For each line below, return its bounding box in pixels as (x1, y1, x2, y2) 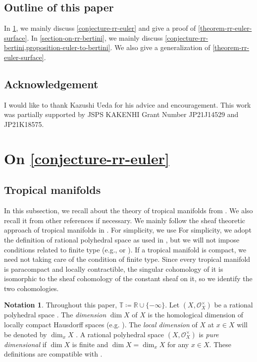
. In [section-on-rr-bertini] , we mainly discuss (27, 32, 163, 43)
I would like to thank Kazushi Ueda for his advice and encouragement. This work (4, 99, 251, 110)
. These (209, 339, 232, 349)
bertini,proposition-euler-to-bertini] (4, 42, 110, 53)
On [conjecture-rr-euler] (4, 148, 169, 168)
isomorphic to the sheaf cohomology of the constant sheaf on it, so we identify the (4, 273, 253, 284)
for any (167, 339, 189, 349)
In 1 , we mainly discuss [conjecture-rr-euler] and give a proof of (4, 23, 196, 33)
